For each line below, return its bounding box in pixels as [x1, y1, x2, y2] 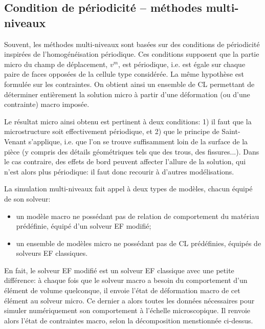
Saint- [222, 126, 240, 137]
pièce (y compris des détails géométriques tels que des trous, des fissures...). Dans [4, 146, 259, 157]
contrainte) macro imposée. [4, 99, 90, 109]
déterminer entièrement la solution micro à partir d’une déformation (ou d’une [4, 89, 250, 99]
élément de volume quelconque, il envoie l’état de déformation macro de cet [4, 285, 240, 296]
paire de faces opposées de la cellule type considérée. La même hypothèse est [4, 69, 244, 79]
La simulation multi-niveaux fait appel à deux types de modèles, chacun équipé [4, 183, 253, 194]
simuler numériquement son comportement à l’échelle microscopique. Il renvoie [4, 305, 251, 316]
